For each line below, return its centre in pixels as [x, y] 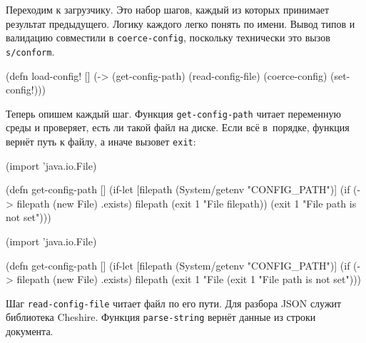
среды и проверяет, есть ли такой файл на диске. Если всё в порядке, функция [178, 127]
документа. [30, 331]
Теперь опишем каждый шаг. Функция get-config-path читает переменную [173, 113]
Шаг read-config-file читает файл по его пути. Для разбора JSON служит [174, 303]
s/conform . [30, 51]
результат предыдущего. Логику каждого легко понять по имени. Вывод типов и [181, 23]
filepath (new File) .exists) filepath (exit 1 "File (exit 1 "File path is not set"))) [189, 279]
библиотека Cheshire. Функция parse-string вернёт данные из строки [161, 317]
